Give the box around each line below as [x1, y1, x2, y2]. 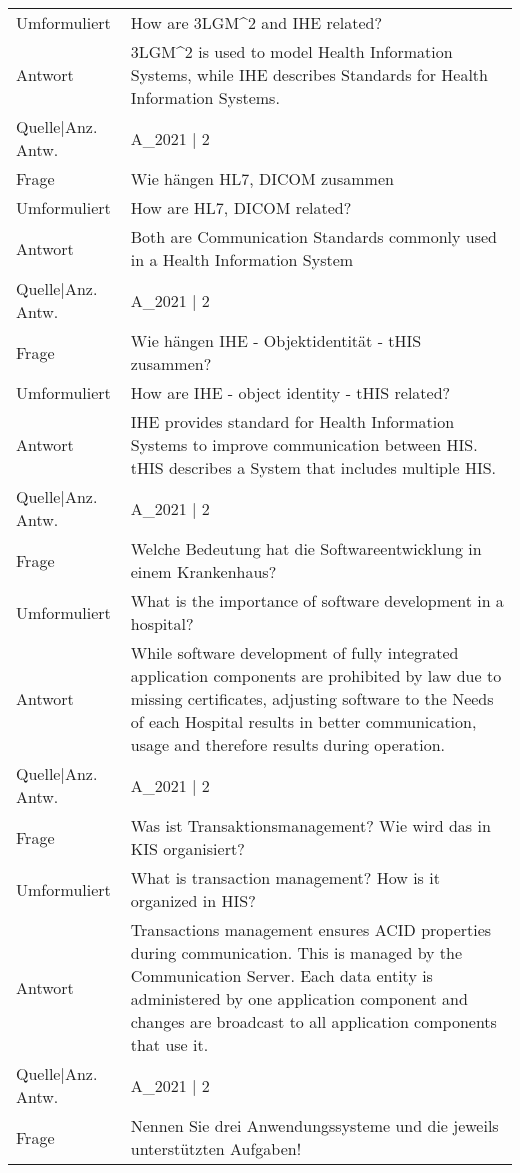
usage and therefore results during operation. [130, 733, 446, 756]
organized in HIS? [130, 889, 256, 912]
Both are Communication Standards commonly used [130, 225, 498, 248]
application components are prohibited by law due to [130, 664, 502, 687]
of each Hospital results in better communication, [130, 710, 477, 733]
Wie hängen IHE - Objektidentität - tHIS [130, 329, 422, 352]
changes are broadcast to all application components [130, 1010, 497, 1033]
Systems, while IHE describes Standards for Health [130, 63, 488, 86]
